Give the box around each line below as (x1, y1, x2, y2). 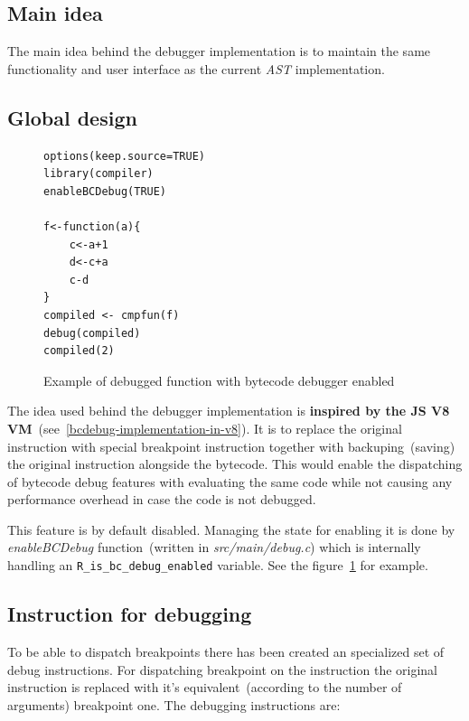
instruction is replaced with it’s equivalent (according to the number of (7, 678, 402, 697)
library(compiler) (43, 167, 154, 181)
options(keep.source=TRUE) (43, 149, 205, 163)
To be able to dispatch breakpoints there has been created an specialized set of (7, 641, 445, 660)
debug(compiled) (43, 326, 141, 340)
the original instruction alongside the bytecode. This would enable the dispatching (7, 454, 463, 473)
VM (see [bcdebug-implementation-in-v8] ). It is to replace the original (7, 418, 402, 437)
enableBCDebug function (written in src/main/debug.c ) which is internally (7, 538, 421, 557)
